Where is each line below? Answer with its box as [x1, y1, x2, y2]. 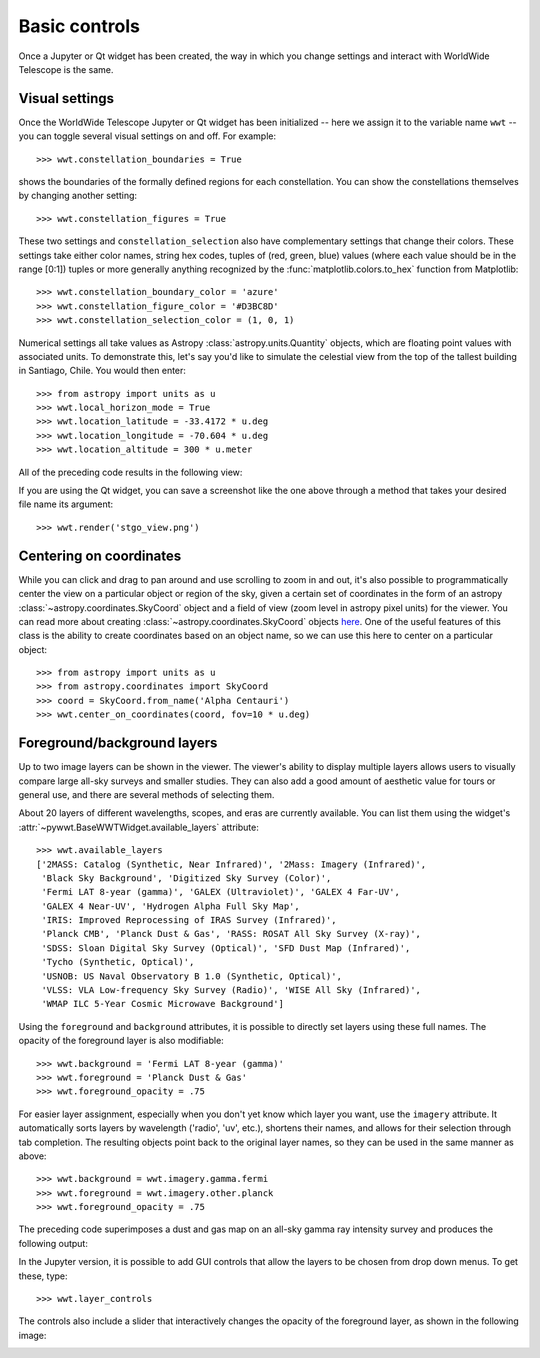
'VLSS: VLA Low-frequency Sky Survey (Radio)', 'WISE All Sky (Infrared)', [41, 985, 422, 996]
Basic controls [18, 15, 140, 37]
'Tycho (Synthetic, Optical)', [41, 956, 195, 968]
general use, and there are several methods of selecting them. [18, 788, 275, 800]
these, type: [18, 1270, 69, 1282]
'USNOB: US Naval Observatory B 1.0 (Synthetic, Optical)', [41, 970, 342, 982]
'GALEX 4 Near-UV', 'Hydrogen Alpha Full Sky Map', [41, 900, 300, 912]
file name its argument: [18, 498, 114, 510]
